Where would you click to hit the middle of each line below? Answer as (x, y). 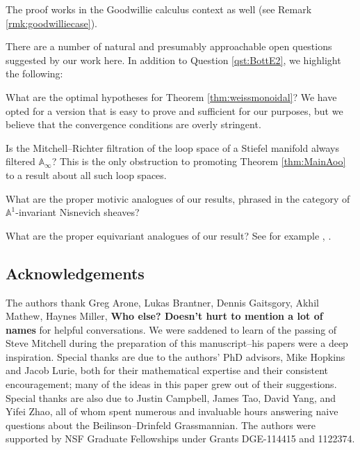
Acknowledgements (75, 273)
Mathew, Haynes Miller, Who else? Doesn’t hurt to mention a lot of (164, 316)
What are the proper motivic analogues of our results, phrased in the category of (178, 198)
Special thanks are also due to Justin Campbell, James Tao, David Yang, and (171, 397)
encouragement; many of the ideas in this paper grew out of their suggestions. (171, 384)
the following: (34, 73)
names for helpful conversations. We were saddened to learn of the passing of (171, 329)
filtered (21, 161)
